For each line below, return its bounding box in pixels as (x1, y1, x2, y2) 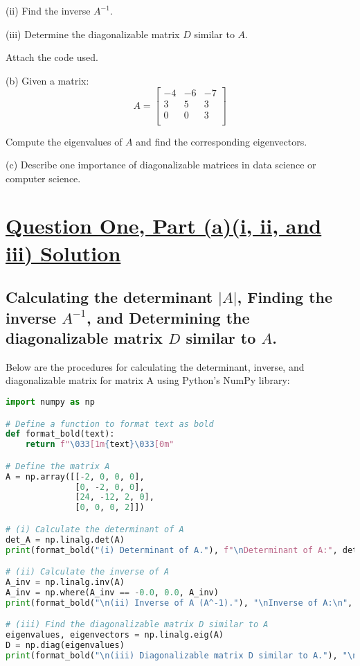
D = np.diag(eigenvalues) (6, 640, 125, 651)
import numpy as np (6, 397, 95, 408)
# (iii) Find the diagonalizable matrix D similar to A (6, 620, 269, 630)
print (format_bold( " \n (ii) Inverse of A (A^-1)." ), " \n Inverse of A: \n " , (6, 597, 353, 608)
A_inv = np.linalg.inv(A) (6, 577, 125, 588)
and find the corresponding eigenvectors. (136, 134, 307, 148)
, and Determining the (86, 306, 250, 328)
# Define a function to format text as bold (6, 419, 214, 429)
